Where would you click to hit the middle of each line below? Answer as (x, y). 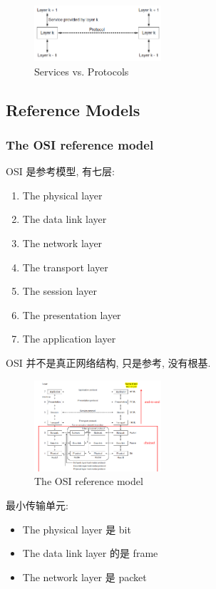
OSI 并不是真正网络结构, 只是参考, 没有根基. (108, 362)
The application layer (69, 339)
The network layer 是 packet (84, 577)
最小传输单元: (37, 505)
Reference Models (73, 109)
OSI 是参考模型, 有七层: (60, 171)
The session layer (60, 291)
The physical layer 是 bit (77, 529)
